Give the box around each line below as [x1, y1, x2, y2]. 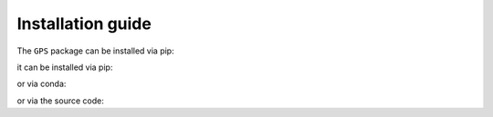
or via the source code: [16, 95, 104, 106]
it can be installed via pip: [16, 62, 113, 73]
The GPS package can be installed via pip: [16, 45, 174, 56]
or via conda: [16, 78, 67, 90]
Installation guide [16, 14, 152, 34]
